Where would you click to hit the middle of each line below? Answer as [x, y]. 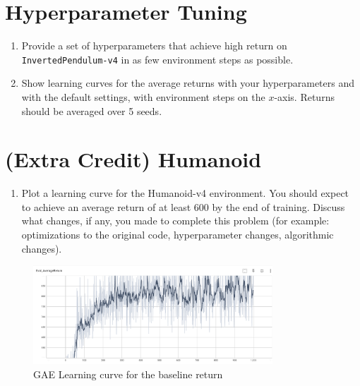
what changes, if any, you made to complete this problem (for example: [175, 221]
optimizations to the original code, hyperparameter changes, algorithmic [178, 235]
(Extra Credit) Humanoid [133, 159]
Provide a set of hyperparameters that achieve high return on [154, 46]
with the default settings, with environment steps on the [143, 96]
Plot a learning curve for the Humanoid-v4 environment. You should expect [185, 193]
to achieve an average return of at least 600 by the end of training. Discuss [183, 206]
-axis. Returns [304, 96]
